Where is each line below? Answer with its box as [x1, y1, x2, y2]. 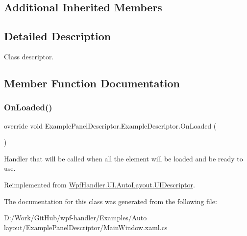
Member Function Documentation [4, 75, 180, 90]
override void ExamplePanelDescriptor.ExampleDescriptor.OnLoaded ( [4, 120, 217, 131]
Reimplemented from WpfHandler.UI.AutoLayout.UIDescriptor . [4, 179, 195, 189]
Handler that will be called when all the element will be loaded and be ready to [4, 153, 243, 163]
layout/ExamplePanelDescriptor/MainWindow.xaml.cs [4, 222, 168, 232]
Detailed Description [4, 28, 111, 44]
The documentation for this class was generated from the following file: [4, 196, 217, 206]
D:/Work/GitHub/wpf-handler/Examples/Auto [4, 212, 147, 223]
